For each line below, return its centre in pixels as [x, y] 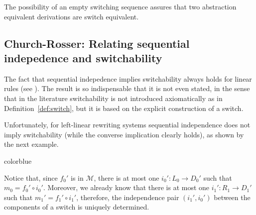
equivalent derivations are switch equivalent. [71, 16]
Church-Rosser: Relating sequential [97, 43]
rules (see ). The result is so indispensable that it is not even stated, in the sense [127, 88]
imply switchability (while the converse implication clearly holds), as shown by [124, 134]
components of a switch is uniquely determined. [77, 207]
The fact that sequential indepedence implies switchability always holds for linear [128, 78]
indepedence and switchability [83, 57]
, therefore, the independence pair [128, 197]
